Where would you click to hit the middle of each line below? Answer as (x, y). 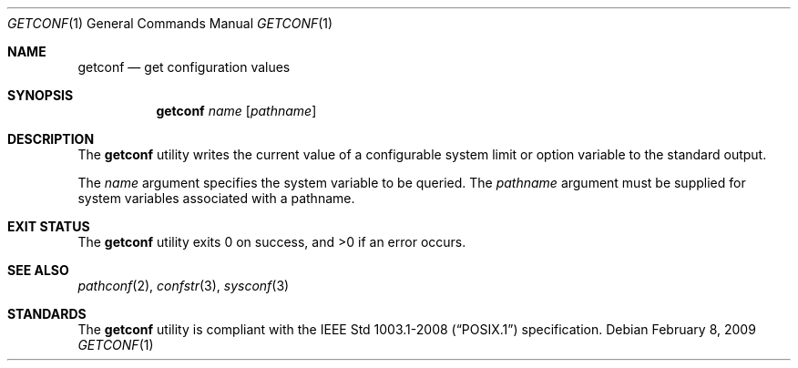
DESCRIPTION (51, 139)
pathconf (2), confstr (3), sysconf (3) (184, 286)
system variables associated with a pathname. (216, 198)
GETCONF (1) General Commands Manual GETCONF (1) (170, 23)
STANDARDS (47, 314)
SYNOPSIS (41, 95)
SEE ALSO (38, 270)
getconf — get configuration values (184, 67)
